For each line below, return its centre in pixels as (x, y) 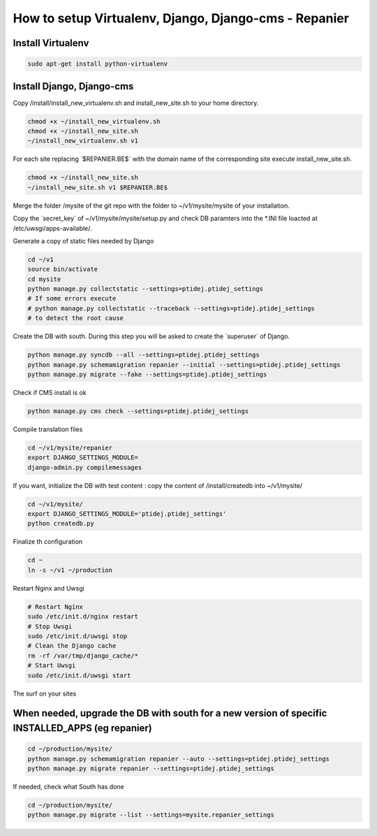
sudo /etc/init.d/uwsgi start (79, 675)
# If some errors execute (72, 298)
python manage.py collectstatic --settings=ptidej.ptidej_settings (146, 289)
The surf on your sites (45, 693)
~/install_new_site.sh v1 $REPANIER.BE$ (97, 187)
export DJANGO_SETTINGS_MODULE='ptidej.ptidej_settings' (127, 514)
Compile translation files (48, 429)
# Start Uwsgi (52, 665)
